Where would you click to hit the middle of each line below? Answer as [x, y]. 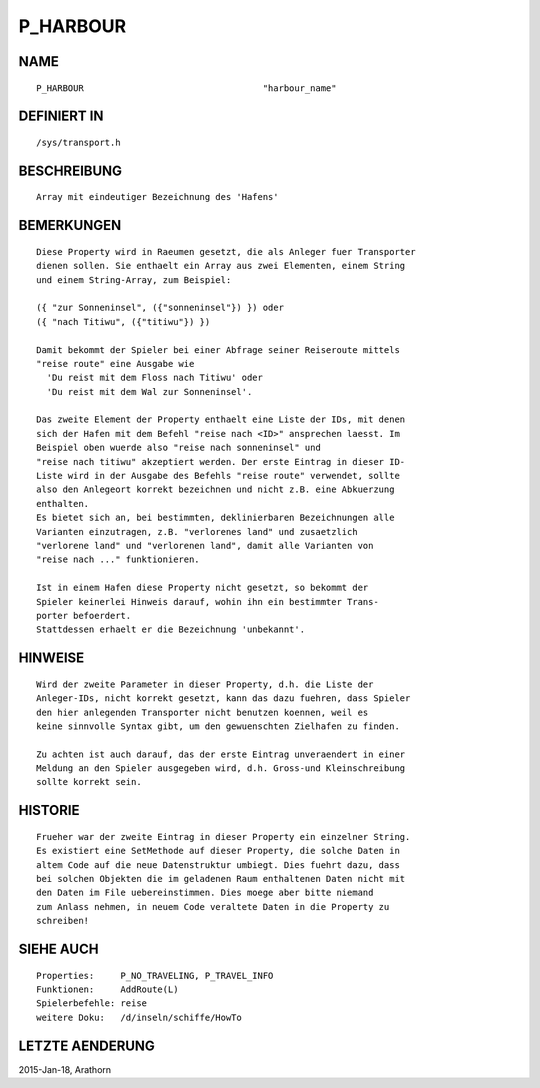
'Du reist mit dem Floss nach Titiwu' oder [155, 378]
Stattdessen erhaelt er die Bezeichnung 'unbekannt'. [170, 629]
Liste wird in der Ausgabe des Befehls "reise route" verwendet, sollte [218, 476]
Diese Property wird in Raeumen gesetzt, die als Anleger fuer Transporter [226, 251]
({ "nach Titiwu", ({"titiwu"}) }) [123, 321]
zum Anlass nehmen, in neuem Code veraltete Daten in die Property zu [213, 906]
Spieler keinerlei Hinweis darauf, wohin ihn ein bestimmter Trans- [207, 601]
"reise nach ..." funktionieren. [118, 559]
